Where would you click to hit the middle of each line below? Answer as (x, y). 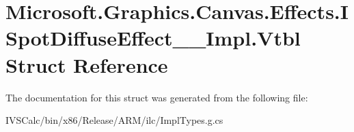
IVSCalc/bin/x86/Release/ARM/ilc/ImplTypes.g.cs (114, 120)
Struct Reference (87, 64)
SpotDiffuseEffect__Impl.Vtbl (153, 38)
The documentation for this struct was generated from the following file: (157, 97)
